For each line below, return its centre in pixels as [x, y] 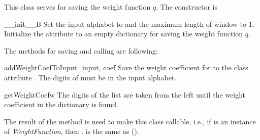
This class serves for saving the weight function [77, 7]
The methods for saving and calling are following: [81, 50]
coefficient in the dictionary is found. [61, 104]
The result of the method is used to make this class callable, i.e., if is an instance [130, 121]
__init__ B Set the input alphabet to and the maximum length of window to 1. [129, 24]
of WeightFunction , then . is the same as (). [72, 131]
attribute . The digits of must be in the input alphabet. [90, 77]
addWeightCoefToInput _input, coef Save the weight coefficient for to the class [126, 67]
